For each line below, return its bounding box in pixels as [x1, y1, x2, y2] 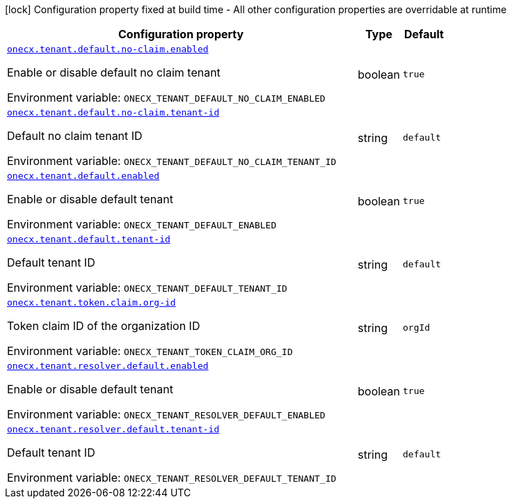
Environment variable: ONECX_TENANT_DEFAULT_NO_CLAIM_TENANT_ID [7, 154, 337, 168]
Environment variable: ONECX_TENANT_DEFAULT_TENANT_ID [7, 281, 287, 294]
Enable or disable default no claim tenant [7, 65, 221, 79]
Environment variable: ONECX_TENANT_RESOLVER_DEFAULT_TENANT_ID [7, 471, 337, 485]
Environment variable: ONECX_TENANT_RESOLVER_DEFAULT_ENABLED [7, 407, 326, 421]
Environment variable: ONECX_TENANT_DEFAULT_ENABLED [7, 217, 277, 231]
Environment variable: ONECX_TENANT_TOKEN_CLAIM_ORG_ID [7, 344, 293, 358]
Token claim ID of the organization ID [7, 319, 200, 333]
